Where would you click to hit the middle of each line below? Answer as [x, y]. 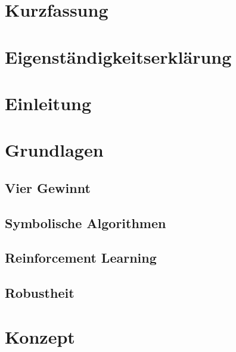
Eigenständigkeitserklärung [118, 56]
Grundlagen [54, 150]
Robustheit [40, 293]
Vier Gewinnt [48, 187]
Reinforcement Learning [81, 258]
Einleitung [48, 103]
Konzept [40, 336]
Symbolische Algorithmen [86, 222]
